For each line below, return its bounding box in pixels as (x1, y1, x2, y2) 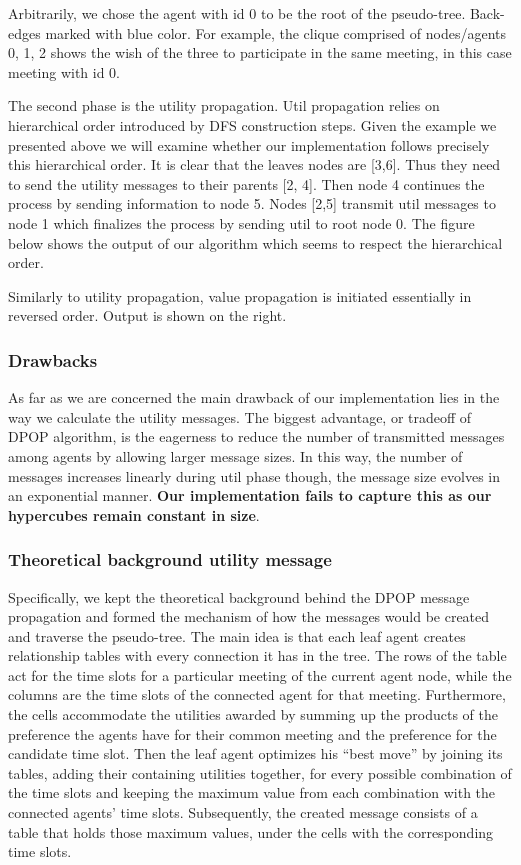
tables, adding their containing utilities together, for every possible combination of (8, 762, 512, 783)
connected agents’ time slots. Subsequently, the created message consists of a (8, 802, 478, 823)
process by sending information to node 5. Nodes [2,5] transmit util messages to (8, 193, 496, 214)
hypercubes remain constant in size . (8, 504, 260, 525)
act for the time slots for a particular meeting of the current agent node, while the (8, 664, 512, 685)
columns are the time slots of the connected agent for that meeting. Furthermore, (8, 684, 506, 705)
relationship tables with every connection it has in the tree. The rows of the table (8, 645, 507, 666)
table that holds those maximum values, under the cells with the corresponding (8, 821, 494, 842)
